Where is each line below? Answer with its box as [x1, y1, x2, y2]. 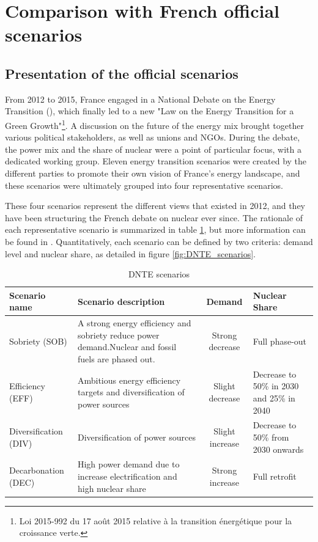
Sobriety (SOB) [9, 334, 67, 347]
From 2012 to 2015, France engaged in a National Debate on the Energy [5, 92, 276, 105]
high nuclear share [77, 482, 146, 494]
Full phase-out [253, 334, 307, 347]
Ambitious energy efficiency [77, 373, 181, 386]
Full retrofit [253, 470, 297, 483]
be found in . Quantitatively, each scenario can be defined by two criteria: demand [5, 235, 313, 247]
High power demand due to [77, 458, 180, 471]
